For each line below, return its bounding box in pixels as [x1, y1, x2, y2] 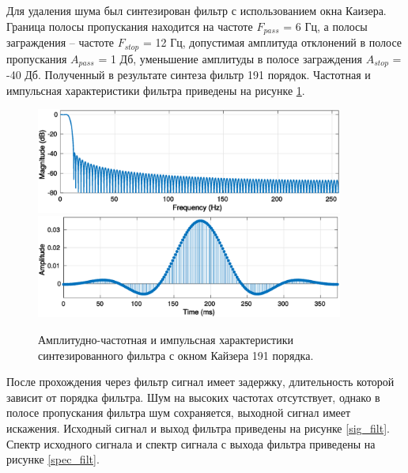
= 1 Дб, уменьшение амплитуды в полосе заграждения [98, 50, 363, 66]
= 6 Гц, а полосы [283, 17, 368, 34]
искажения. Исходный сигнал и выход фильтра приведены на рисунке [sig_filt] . [6, 419, 390, 436]
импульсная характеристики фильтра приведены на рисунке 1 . [6, 81, 305, 98]
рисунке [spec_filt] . [6, 451, 100, 467]
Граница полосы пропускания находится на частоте [6, 17, 253, 34]
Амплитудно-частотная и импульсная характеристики [38, 331, 293, 347]
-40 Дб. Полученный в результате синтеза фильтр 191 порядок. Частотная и [6, 66, 371, 82]
